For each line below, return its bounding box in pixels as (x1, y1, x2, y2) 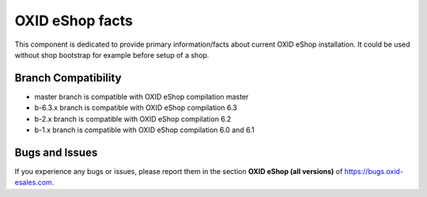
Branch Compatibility (14, 71, 122, 85)
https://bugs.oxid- (344, 166, 403, 176)
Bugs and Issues (14, 146, 98, 159)
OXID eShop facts (14, 12, 134, 29)
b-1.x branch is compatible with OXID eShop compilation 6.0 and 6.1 (34, 125, 255, 134)
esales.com (14, 178, 53, 188)
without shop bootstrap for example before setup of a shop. (14, 50, 210, 59)
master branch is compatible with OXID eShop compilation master (34, 92, 249, 101)
